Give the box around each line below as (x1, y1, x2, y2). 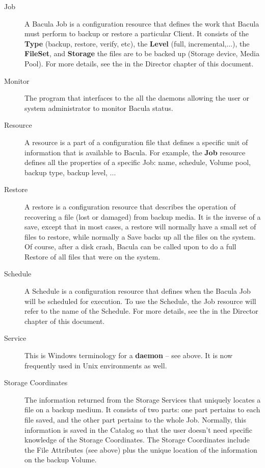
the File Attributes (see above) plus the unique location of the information (24, 444, 257, 455)
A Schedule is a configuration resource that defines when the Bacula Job (24, 286, 251, 296)
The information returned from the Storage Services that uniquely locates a (24, 394, 261, 405)
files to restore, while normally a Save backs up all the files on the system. (24, 231, 256, 242)
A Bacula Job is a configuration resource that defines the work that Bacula (24, 18, 259, 29)
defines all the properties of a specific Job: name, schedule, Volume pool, (24, 157, 251, 168)
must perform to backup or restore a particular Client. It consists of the (24, 28, 249, 39)
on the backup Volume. (24, 454, 97, 465)
